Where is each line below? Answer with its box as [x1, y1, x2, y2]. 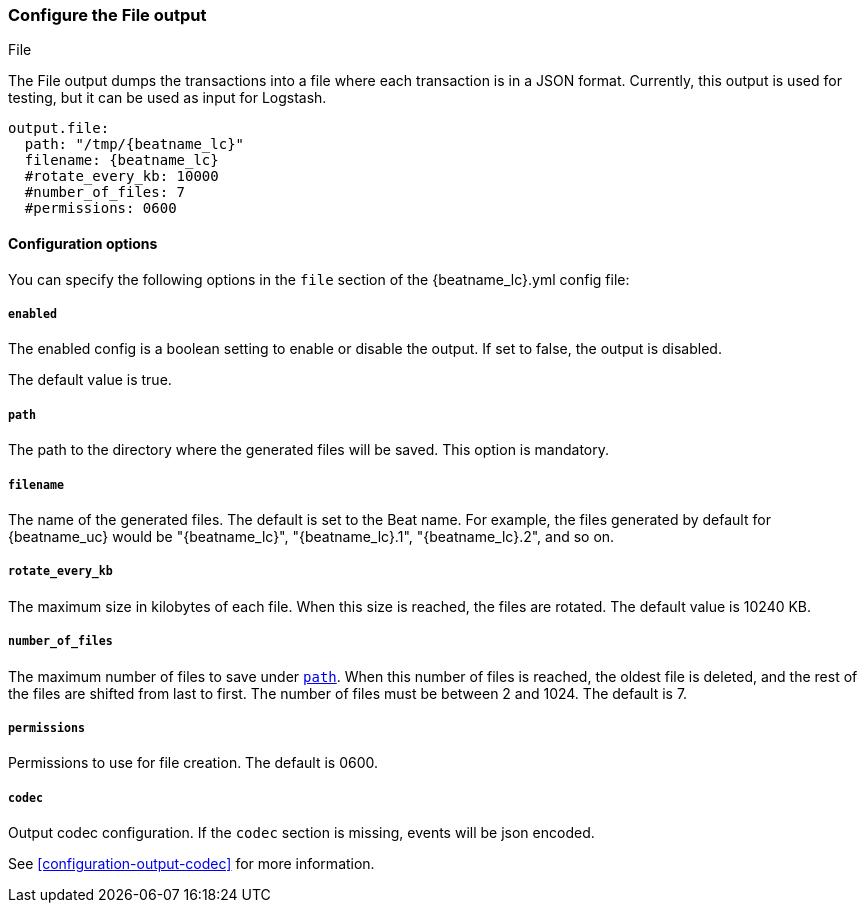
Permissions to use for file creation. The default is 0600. [8, 754, 379, 772]
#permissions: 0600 [24, 200, 177, 217]
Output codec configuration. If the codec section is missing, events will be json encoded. [8, 824, 595, 842]
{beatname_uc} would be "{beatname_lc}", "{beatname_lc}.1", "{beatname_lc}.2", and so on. [8, 527, 615, 545]
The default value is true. [8, 371, 172, 389]
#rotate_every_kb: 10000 [24, 168, 219, 185]
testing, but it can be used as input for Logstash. [8, 89, 327, 107]
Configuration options [8, 234, 158, 252]
